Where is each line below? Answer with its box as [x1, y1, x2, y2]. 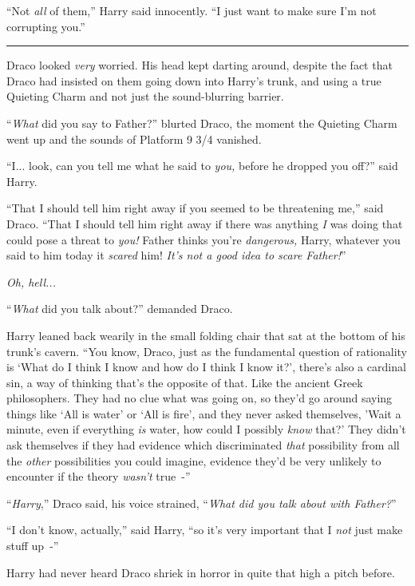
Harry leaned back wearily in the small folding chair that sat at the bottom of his [6, 327, 405, 343]
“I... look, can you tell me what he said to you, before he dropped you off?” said [6, 157, 398, 174]
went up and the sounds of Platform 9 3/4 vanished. [6, 130, 262, 147]
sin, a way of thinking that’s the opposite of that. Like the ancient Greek [6, 374, 363, 390]
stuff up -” [6, 537, 59, 554]
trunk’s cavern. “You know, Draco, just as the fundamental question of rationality [6, 342, 407, 359]
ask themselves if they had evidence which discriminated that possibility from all [6, 437, 400, 453]
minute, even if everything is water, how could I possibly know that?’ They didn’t [6, 421, 406, 438]
